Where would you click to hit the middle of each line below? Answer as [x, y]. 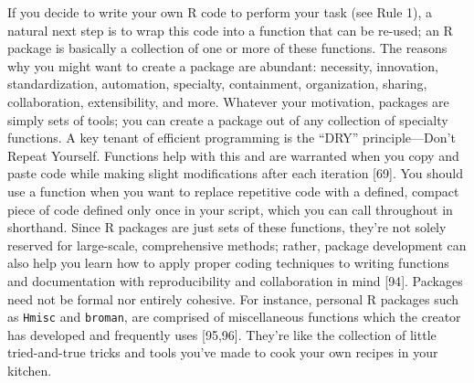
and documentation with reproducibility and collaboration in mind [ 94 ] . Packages [235, 280]
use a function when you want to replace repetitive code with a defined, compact [233, 191]
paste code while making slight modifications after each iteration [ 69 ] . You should [235, 173]
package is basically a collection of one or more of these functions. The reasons [227, 48]
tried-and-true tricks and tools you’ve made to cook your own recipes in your [223, 352]
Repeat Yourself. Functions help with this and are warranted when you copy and [233, 155]
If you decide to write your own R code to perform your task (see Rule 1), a [220, 12]
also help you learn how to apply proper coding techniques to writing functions [228, 263]
